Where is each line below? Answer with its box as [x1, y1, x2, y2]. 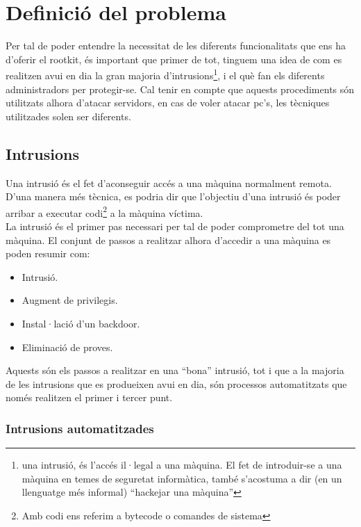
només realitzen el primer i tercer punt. [6, 390, 173, 405]
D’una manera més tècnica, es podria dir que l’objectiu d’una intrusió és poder [6, 189, 341, 204]
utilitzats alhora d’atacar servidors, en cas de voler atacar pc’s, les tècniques [6, 95, 330, 110]
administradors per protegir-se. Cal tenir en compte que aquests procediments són [6, 81, 355, 96]
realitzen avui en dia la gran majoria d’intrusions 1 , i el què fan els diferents [6, 66, 325, 82]
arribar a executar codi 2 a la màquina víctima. [6, 203, 203, 220]
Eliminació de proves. [22, 339, 113, 354]
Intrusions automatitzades [6, 419, 154, 437]
